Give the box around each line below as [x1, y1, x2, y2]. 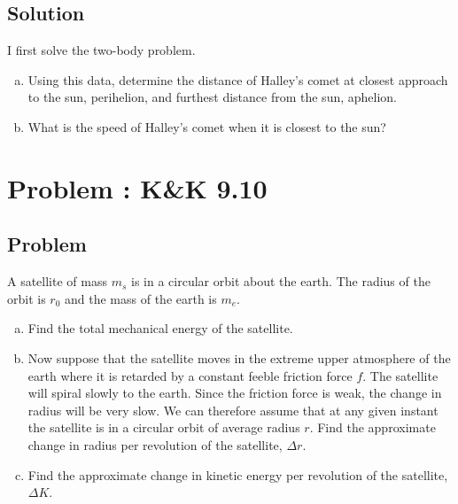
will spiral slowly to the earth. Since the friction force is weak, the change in [27, 384, 442, 402]
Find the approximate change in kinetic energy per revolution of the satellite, [27, 465, 448, 484]
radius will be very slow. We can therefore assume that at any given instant [27, 400, 439, 419]
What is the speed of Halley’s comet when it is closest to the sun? [27, 117, 386, 136]
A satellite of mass [7, 272, 107, 291]
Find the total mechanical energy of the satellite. [27, 319, 293, 337]
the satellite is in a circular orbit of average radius [27, 418, 300, 437]
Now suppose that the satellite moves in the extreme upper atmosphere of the [27, 348, 451, 367]
